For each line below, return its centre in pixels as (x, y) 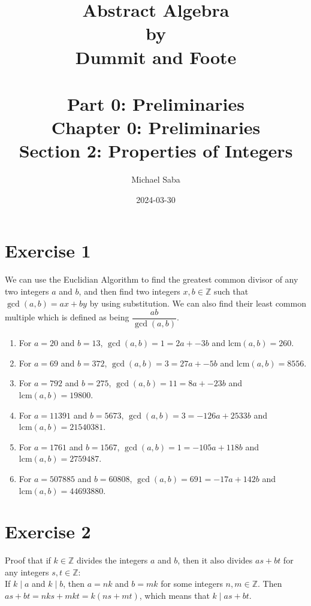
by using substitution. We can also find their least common (198, 303)
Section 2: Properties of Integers (156, 151)
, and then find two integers (129, 291)
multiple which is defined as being (67, 317)
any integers (27, 572)
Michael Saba (156, 179)
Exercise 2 (48, 531)
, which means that (174, 596)
